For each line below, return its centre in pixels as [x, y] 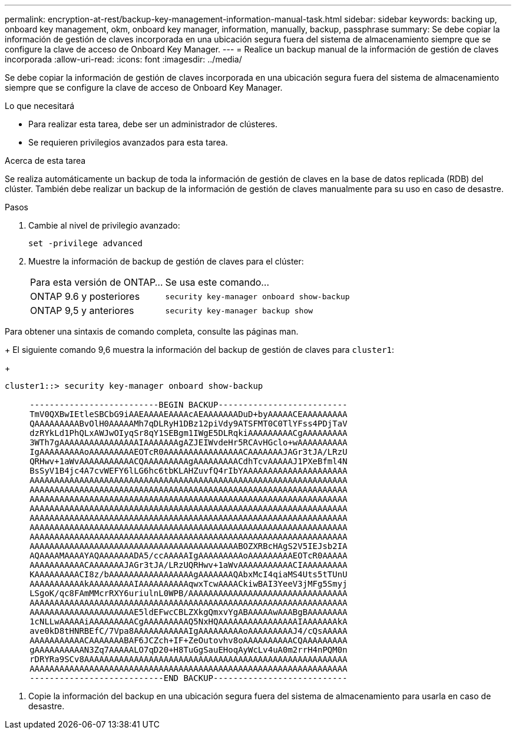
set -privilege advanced [85, 243]
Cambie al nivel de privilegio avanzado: [104, 225]
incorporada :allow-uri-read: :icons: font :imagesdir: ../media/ [123, 59]
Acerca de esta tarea [45, 161]
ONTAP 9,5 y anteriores [82, 310]
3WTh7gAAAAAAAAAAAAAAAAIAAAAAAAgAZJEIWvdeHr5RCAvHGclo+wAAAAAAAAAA [188, 442]
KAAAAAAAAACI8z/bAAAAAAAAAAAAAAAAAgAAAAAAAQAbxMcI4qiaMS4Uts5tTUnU [188, 574]
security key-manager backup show [239, 310]
